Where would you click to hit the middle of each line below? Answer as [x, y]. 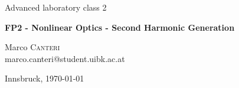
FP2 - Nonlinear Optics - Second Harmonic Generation [120, 27]
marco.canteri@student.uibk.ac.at [65, 58]
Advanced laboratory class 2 [56, 7]
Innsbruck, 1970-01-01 [45, 78]
